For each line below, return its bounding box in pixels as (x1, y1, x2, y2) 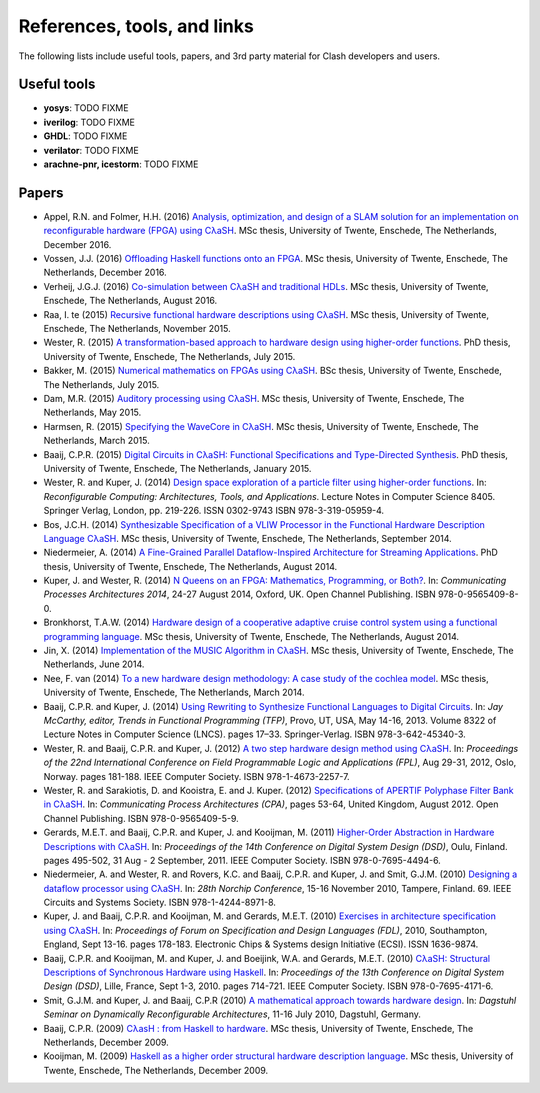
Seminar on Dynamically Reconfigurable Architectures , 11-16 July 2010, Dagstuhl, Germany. (43, 1008, 422, 1020)
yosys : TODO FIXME (43, 102, 129, 114)
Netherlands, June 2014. (43, 658, 145, 670)
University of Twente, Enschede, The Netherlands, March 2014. (43, 686, 305, 699)
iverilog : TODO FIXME (43, 116, 135, 128)
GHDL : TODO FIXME (43, 130, 128, 142)
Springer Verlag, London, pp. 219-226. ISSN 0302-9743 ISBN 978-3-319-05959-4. (43, 505, 385, 517)
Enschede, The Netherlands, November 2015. (43, 323, 231, 335)
